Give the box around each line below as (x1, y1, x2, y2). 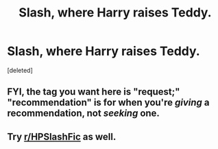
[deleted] (7, 66, 33, 74)
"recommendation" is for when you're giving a (7, 97, 210, 108)
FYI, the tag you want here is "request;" (7, 86, 180, 98)
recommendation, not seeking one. (7, 108, 160, 119)
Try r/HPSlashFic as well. (7, 130, 117, 142)
